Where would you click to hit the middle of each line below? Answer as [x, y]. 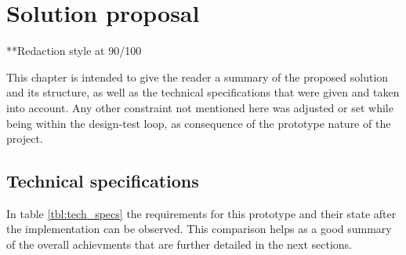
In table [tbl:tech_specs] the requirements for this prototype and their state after [201, 213]
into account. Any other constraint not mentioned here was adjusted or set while [200, 107]
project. [25, 138]
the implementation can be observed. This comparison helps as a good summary [199, 229]
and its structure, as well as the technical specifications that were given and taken [203, 92]
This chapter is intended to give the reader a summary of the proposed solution [198, 76]
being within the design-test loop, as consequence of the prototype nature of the [199, 123]
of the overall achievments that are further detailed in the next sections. [179, 244]
